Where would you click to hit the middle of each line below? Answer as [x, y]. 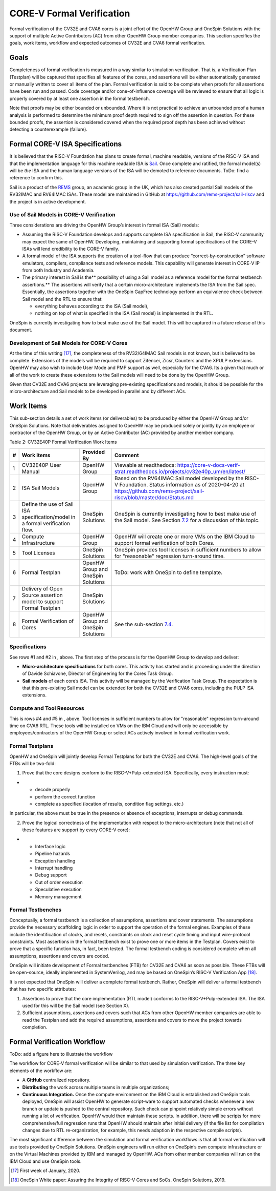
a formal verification [46, 523]
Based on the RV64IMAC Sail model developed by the [179, 478]
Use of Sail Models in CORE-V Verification [62, 215]
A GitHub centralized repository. [56, 1080]
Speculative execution [58, 890]
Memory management [58, 896]
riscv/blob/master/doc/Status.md [154, 497]
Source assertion [42, 595]
